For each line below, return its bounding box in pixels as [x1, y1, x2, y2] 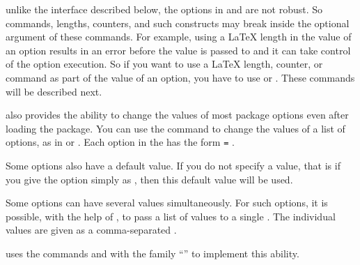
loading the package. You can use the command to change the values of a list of [6, 121, 345, 135]
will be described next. [6, 84, 102, 98]
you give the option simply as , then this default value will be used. [6, 172, 293, 186]
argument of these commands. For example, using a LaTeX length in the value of [6, 29, 352, 44]
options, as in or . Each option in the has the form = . [6, 135, 235, 149]
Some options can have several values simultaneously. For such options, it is [6, 195, 328, 210]
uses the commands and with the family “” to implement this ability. [6, 245, 299, 260]
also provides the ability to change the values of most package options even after [6, 107, 349, 122]
